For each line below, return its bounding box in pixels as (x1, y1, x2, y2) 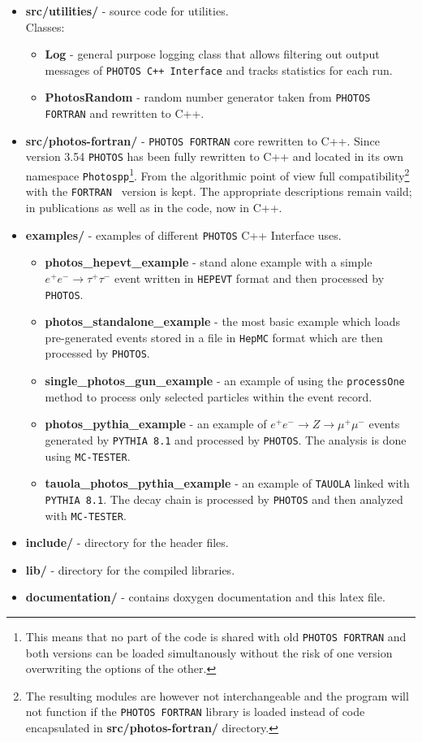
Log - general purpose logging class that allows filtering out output (45, 46, 380, 63)
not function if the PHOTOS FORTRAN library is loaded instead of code (25, 703, 365, 720)
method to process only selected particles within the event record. (45, 388, 372, 405)
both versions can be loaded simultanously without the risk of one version (25, 644, 393, 661)
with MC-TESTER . (45, 506, 127, 523)
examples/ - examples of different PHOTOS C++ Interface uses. (25, 226, 342, 243)
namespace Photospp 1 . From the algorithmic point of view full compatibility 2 (25, 165, 410, 184)
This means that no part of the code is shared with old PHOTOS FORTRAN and (25, 628, 407, 644)
